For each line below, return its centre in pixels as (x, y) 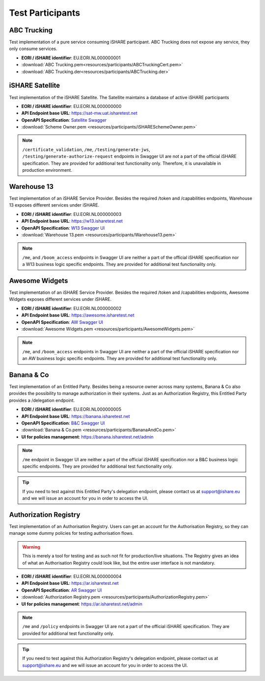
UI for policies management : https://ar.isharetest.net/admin (82, 604)
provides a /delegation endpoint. (42, 400)
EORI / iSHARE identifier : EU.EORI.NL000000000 (71, 106)
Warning (31, 547)
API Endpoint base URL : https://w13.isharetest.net (72, 221)
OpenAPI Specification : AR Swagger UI (62, 590)
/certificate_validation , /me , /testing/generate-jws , (86, 149)
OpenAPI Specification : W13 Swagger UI (63, 228)
